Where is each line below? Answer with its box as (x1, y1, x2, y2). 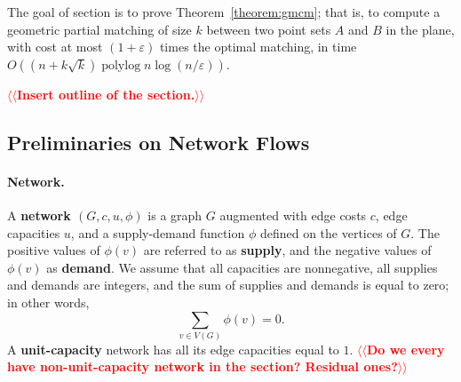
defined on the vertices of (259, 223, 397, 242)
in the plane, (385, 20, 455, 38)
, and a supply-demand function (70, 223, 245, 242)
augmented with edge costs (219, 205, 367, 224)
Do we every (366, 339, 445, 358)
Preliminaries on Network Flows (7, 128, 310, 155)
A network (7, 205, 71, 224)
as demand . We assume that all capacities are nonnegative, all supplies (46, 258, 438, 276)
